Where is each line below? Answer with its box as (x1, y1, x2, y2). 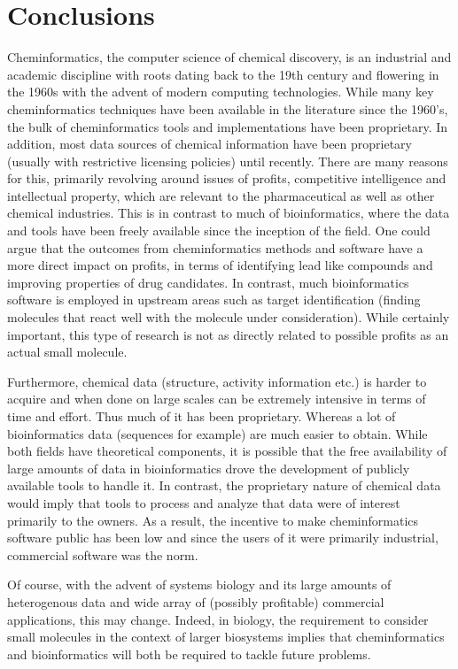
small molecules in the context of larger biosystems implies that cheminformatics (7, 627, 445, 646)
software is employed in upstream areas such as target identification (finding (7, 290, 421, 309)
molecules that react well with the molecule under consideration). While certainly (7, 308, 450, 327)
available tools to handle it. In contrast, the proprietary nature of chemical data (7, 476, 441, 495)
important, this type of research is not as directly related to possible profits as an (7, 325, 449, 343)
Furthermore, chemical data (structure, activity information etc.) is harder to (7, 372, 427, 390)
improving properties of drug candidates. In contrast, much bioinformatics (7, 273, 409, 291)
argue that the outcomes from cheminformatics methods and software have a (7, 238, 423, 257)
